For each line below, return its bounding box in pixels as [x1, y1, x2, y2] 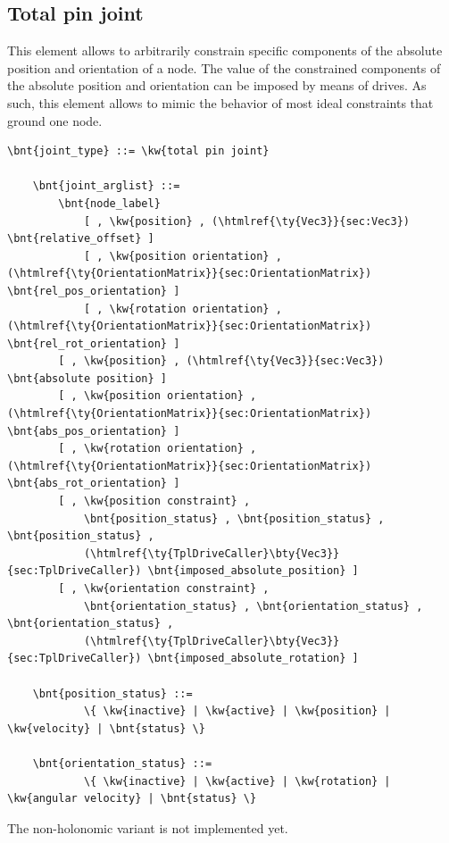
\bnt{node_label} [58, 196, 161, 210]
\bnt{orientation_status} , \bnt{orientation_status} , [83, 599, 423, 613]
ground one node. [7, 111, 103, 129]
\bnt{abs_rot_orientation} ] [7, 477, 180, 490]
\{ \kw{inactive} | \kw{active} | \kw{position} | [83, 705, 391, 718]
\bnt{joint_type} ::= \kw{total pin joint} [7, 145, 270, 158]
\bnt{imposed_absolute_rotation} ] [147, 652, 359, 665]
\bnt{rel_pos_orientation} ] [7, 284, 180, 297]
